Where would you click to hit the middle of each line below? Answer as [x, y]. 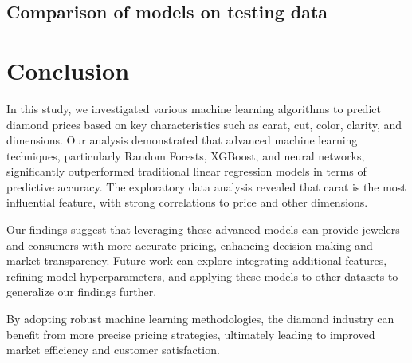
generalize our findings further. [82, 292]
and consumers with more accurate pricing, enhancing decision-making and [190, 245]
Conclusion [68, 70]
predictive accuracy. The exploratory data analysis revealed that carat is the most [206, 186]
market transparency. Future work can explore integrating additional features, [197, 260]
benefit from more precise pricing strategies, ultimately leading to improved [191, 334]
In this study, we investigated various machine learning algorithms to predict [194, 108]
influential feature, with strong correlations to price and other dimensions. [187, 202]
